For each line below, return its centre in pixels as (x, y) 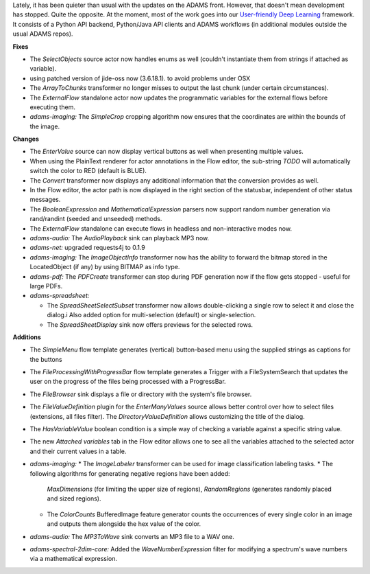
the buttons (46, 359)
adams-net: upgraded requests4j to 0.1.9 (87, 248)
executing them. (52, 107)
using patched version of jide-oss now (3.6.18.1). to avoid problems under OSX (140, 78)
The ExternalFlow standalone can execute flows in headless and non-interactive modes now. (161, 228)
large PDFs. (46, 286)
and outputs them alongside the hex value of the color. (124, 524)
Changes (26, 139)
